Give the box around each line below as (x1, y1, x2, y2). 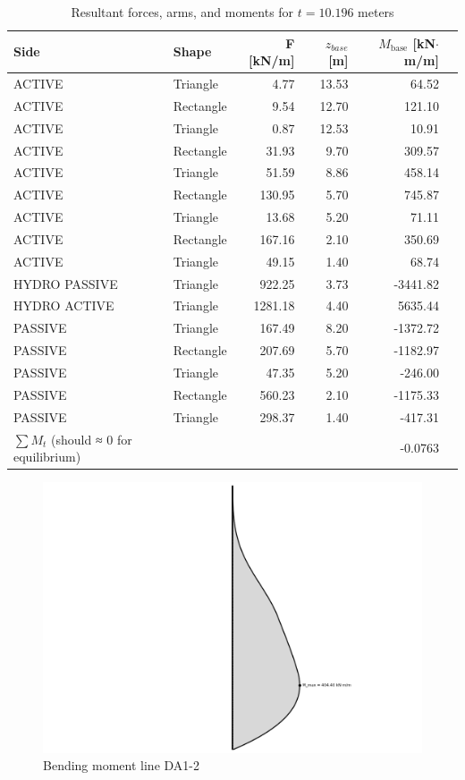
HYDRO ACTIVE (13, 296, 114, 315)
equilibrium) (13, 447, 81, 466)
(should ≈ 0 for (51, 429, 132, 448)
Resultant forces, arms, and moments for (71, 3, 294, 21)
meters (358, 3, 394, 21)
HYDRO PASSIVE (13, 274, 118, 292)
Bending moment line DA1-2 (43, 756, 199, 775)
